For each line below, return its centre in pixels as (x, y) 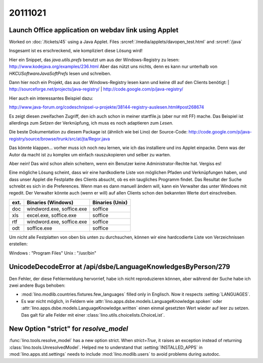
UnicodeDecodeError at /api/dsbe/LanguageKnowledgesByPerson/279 (120, 267)
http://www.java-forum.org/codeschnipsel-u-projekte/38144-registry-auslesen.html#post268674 (107, 107)
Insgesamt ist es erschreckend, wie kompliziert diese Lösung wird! (76, 51)
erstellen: (18, 244)
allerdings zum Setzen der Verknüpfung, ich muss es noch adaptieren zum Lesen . (91, 123)
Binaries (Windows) (50, 202)
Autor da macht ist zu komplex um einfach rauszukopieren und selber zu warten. (90, 154)
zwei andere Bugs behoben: (37, 285)
